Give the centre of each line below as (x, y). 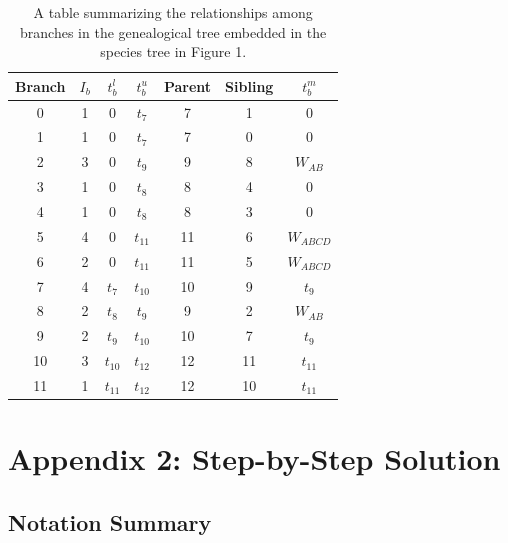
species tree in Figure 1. (173, 51)
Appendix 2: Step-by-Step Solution (254, 458)
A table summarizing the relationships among (173, 12)
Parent (187, 85)
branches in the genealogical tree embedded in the (173, 31)
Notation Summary (110, 521)
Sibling (249, 85)
